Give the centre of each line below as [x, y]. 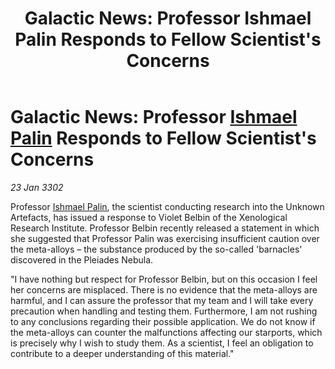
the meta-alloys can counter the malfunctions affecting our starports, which [166, 332]
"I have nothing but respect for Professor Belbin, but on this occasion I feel [164, 279]
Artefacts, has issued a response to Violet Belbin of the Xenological [149, 217]
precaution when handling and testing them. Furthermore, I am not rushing [164, 311]
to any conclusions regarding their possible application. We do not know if [163, 321]
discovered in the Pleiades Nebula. [82, 259]
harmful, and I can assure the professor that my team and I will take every [162, 300]
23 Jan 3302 [37, 187]
